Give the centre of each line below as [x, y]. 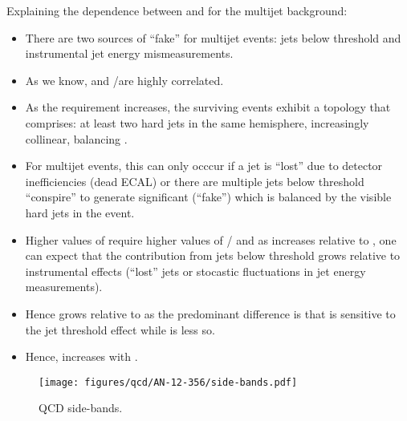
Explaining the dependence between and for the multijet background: [177, 10]
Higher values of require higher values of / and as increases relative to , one [211, 239]
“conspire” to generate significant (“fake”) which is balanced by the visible [208, 197]
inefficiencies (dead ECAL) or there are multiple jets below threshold [195, 181]
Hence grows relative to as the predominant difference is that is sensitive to [210, 313]
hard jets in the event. [80, 212]
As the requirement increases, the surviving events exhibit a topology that [208, 107]
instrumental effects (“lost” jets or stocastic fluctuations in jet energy [195, 271]
